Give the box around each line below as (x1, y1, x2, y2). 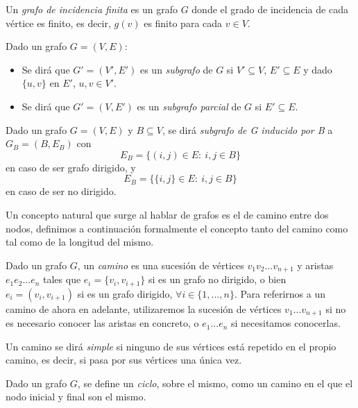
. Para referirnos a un (234, 286, 326, 300)
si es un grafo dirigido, (77, 286, 173, 300)
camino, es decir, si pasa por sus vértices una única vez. (6, 352, 242, 367)
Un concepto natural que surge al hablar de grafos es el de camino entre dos (6, 207, 329, 221)
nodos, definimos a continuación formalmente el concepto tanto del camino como (6, 221, 348, 235)
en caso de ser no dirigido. (6, 184, 117, 198)
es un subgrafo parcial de (137, 99, 241, 113)
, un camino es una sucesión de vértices (77, 257, 244, 272)
